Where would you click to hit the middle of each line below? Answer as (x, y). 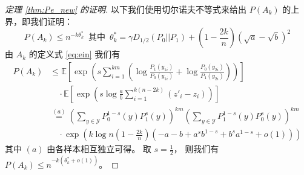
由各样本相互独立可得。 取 (99, 149)
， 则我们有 (196, 149)
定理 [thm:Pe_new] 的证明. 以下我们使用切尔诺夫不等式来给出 (126, 9)
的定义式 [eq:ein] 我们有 (74, 54)
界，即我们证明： (39, 21)
